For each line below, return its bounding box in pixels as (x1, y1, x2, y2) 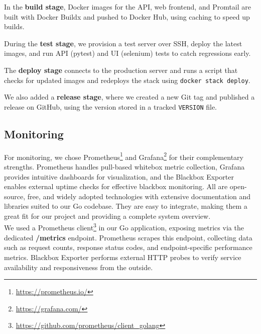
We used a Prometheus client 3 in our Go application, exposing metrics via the (4, 221, 244, 233)
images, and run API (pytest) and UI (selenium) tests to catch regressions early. (4, 48, 251, 58)
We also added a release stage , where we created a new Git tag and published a (4, 92, 255, 102)
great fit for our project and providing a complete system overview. (4, 210, 211, 221)
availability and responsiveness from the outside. (4, 262, 153, 272)
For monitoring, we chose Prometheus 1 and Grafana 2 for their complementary (4, 150, 243, 162)
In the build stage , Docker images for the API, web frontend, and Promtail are (4, 2, 251, 12)
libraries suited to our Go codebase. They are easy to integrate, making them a (4, 201, 247, 211)
